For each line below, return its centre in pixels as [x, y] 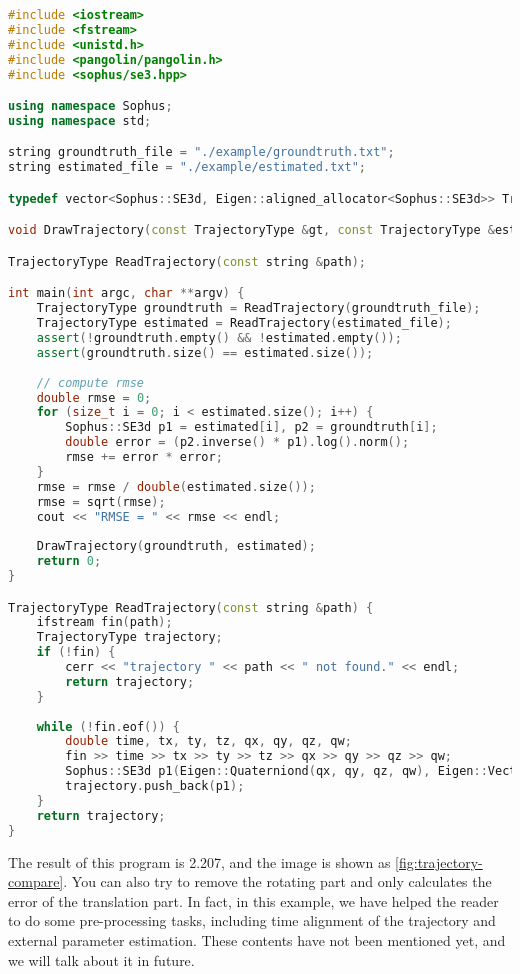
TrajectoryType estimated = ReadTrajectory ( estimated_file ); [244, 323]
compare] [36, 881]
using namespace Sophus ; [90, 106]
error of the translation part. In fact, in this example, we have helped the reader [253, 900]
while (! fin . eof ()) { [108, 726]
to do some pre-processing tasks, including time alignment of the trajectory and [252, 920]
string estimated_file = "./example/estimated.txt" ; [187, 167]
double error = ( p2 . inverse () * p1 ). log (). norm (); [237, 442]
